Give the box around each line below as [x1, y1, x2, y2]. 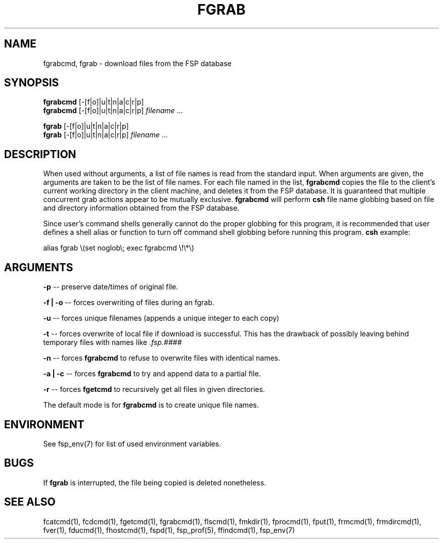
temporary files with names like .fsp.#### [43, 338, 182, 347]
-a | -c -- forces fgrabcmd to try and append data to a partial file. [43, 369, 261, 378]
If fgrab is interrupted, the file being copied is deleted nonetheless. [43, 478, 267, 487]
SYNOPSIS [4, 76, 59, 89]
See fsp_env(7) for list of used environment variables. [43, 439, 221, 448]
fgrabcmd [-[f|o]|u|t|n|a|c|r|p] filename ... [43, 106, 183, 115]
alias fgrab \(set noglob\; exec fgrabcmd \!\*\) [43, 243, 194, 253]
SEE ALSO [4, 496, 56, 509]
